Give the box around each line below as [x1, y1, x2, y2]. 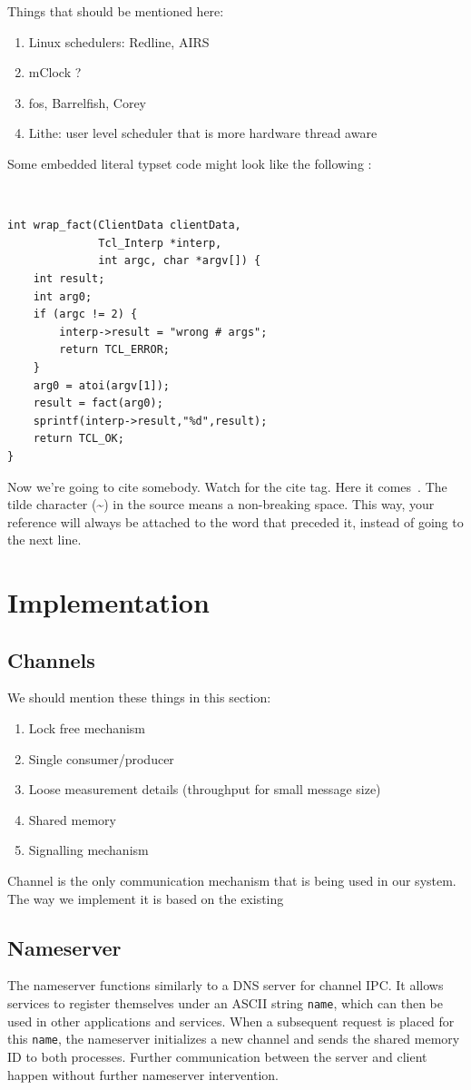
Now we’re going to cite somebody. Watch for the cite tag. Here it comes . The [7, 476, 447, 496]
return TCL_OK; [33, 432, 124, 446]
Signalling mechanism [28, 840, 149, 859]
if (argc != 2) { [33, 308, 138, 321]
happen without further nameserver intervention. [7, 1065, 279, 1084]
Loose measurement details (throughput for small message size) [28, 780, 381, 799]
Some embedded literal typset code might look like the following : [7, 153, 372, 172]
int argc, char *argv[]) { [98, 254, 261, 268]
